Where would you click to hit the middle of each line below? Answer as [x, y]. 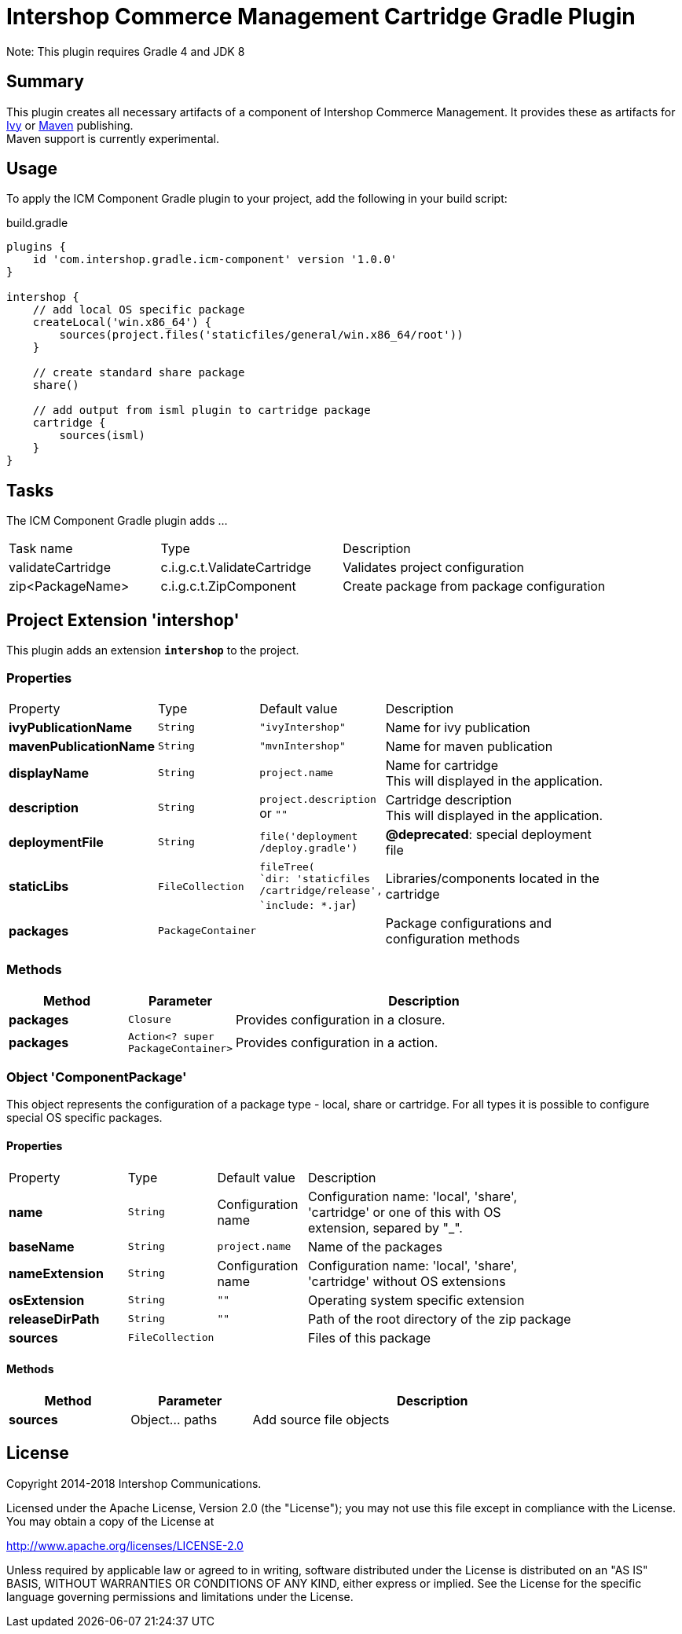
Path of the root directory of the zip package [440, 1319]
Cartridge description [449, 799]
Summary [45, 82]
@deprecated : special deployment [488, 834]
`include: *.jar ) [308, 904]
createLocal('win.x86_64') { [122, 322]
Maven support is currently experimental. [113, 138]
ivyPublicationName [71, 727]
